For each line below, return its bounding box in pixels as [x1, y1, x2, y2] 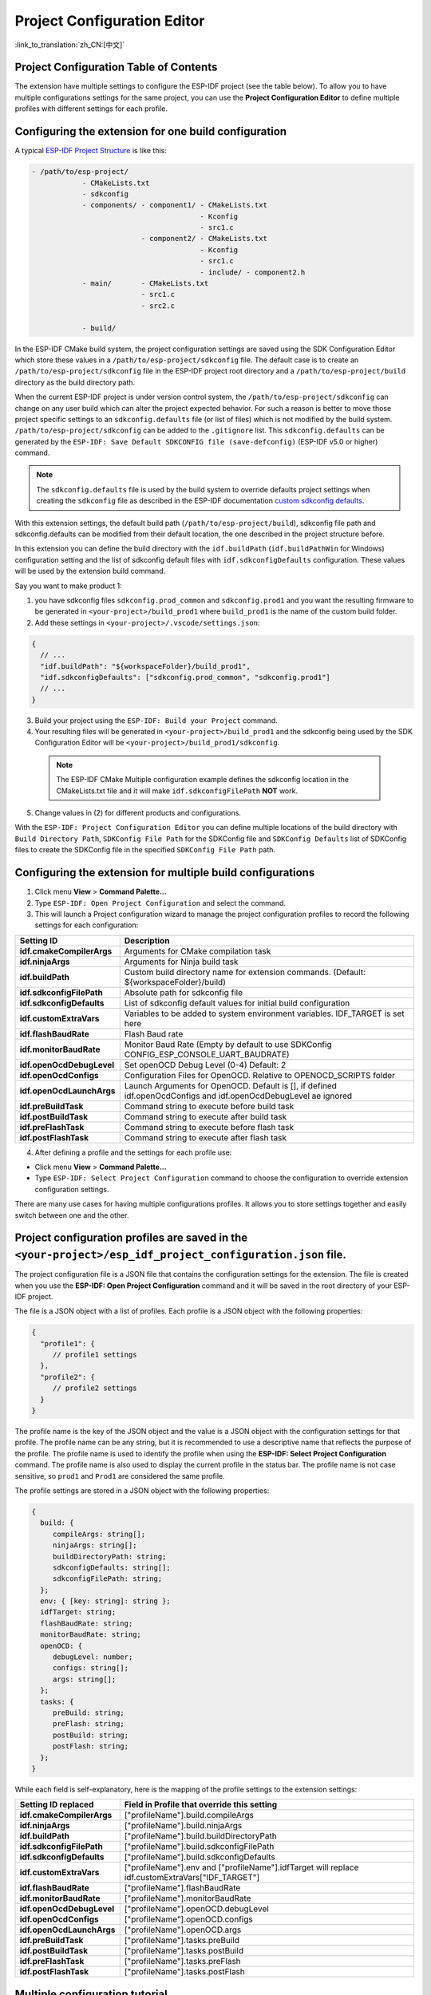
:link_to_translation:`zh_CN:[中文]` [14, 40, 125, 49]
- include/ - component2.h [200, 267, 306, 277]
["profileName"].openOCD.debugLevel [124, 1903, 269, 1914]
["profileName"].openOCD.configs [124, 1914, 253, 1925]
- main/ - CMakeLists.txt [81, 279, 209, 288]
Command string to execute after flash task [124, 1132, 287, 1143]
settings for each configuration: [34, 920, 139, 930]
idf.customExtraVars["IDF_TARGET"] [124, 1872, 260, 1883]
